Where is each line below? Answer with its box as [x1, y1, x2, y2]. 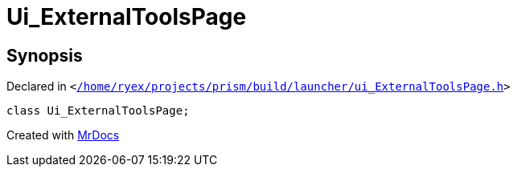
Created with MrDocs [6, 128, 120, 143]
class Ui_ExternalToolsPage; [6, 104, 190, 118]
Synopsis [6, 45, 83, 66]
